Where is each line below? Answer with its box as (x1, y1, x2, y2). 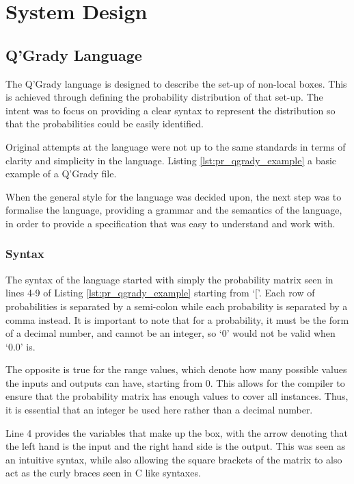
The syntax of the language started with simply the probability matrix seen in (5, 272, 333, 286)
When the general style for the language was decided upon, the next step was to (5, 189, 342, 203)
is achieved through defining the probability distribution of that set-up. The (5, 90, 323, 104)
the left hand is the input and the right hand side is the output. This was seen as (5, 439, 346, 453)
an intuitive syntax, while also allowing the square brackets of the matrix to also (5, 452, 342, 466)
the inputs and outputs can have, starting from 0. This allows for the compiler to (5, 375, 345, 390)
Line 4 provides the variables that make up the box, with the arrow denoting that (5, 425, 349, 440)
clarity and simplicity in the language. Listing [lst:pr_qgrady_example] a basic (5, 153, 337, 167)
